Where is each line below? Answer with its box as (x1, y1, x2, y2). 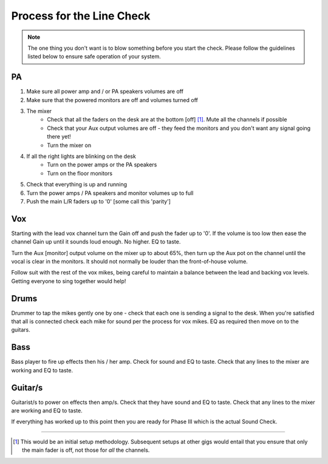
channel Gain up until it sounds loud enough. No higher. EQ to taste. (11, 238, 181, 245)
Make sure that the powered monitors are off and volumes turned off (26, 96, 199, 103)
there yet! (47, 133, 71, 140)
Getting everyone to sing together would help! (11, 277, 126, 285)
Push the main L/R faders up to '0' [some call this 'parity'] (26, 197, 171, 205)
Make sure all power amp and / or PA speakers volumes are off (26, 88, 183, 95)
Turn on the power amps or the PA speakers (47, 161, 157, 168)
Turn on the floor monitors (47, 169, 112, 177)
